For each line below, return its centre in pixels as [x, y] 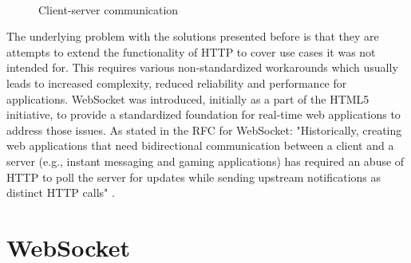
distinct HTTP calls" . [61, 192]
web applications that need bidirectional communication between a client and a [200, 145]
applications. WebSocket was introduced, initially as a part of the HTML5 [188, 98]
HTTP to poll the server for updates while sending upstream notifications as [194, 177]
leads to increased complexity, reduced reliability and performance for [177, 82]
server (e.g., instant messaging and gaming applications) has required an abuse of [205, 161]
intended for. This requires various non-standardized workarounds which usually [202, 67]
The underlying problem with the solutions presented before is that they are [193, 36]
